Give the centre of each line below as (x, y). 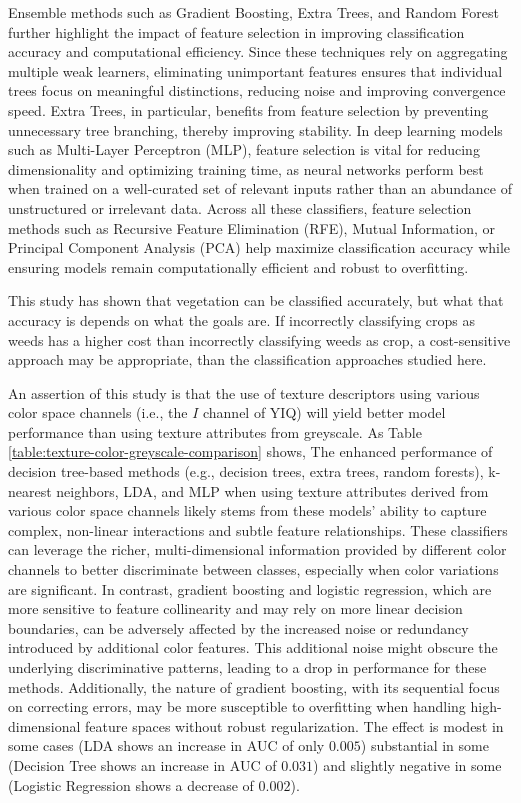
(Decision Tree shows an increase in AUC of (142, 764)
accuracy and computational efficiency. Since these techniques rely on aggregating (258, 51)
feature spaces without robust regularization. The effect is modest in (294, 725)
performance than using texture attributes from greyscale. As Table (215, 431)
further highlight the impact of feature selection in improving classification (236, 31)
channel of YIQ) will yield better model (324, 412)
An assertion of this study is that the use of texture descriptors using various (244, 392)
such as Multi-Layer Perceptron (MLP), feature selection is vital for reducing (244, 149)
